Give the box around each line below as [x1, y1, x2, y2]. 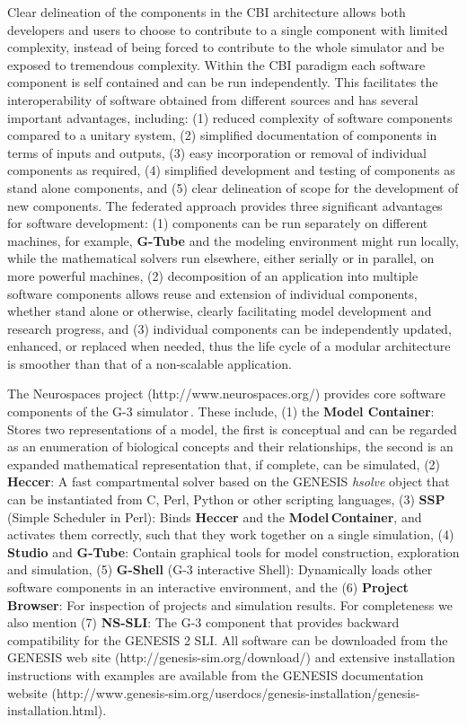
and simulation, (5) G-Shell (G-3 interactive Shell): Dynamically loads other [7, 560, 433, 579]
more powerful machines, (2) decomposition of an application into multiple [7, 266, 419, 284]
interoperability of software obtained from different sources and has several [7, 90, 419, 109]
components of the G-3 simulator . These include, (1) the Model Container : [7, 402, 435, 421]
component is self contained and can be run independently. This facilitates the [7, 73, 438, 92]
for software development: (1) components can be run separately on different [7, 214, 428, 232]
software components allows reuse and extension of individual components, [7, 284, 418, 302]
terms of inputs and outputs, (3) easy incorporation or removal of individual [7, 143, 427, 162]
